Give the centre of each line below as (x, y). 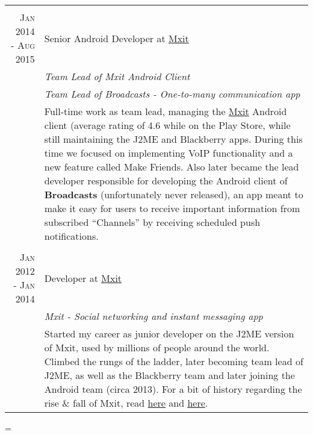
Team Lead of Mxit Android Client (117, 76)
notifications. (71, 236)
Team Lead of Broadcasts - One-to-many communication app (172, 94)
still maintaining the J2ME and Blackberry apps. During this (173, 139)
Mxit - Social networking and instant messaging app (153, 316)
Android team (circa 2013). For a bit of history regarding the (173, 389)
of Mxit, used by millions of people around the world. (157, 347)
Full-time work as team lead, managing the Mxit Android (166, 111)
